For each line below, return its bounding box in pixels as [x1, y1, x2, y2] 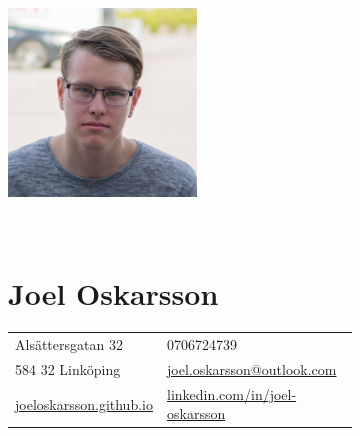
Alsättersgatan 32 [15, 334, 123, 355]
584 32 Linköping [15, 358, 121, 379]
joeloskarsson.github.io [15, 393, 153, 414]
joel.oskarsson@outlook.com [166, 358, 337, 379]
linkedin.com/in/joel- [166, 383, 297, 404]
